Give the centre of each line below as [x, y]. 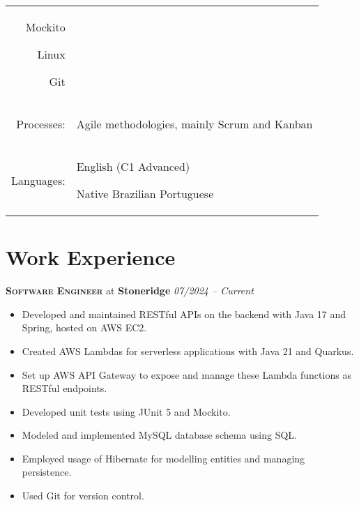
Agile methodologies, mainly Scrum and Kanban [194, 124]
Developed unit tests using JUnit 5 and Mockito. [126, 411]
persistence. [47, 472]
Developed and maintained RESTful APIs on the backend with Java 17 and [184, 314]
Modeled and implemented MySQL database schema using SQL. [159, 435]
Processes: [41, 124]
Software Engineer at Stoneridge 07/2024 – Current [130, 291]
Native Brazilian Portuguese [145, 194]
